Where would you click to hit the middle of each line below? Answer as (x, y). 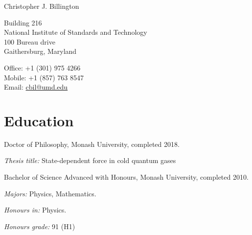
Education (39, 120)
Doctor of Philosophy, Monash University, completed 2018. (92, 144)
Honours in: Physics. (35, 210)
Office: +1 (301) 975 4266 (42, 67)
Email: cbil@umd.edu (36, 87)
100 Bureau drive (30, 41)
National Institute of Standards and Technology (76, 32)
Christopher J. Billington (42, 6)
